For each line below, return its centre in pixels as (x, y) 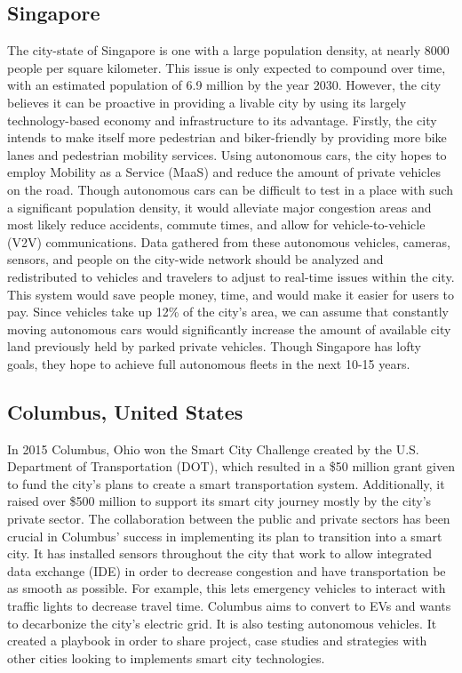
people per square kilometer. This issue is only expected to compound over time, (227, 67)
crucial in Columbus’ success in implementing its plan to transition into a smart (225, 536)
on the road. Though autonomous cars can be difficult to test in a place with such (231, 189)
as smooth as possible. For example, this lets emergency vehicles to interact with (227, 588)
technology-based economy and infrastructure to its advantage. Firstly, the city (222, 120)
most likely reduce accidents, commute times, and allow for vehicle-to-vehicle (216, 224)
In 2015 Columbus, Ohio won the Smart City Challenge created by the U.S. (213, 449)
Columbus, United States (125, 411)
